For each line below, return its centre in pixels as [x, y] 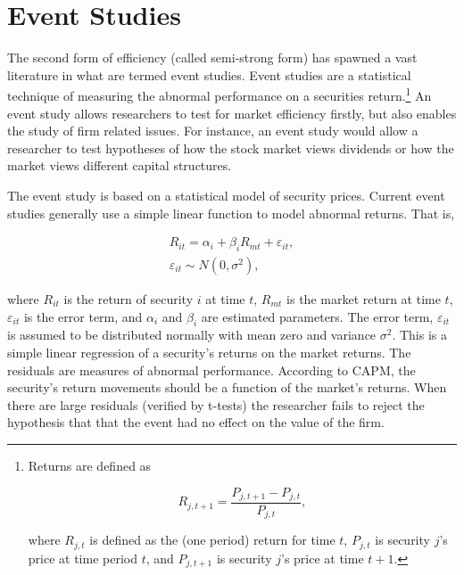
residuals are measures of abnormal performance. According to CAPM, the [211, 370]
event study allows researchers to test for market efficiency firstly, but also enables [232, 113]
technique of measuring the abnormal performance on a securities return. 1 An [220, 94]
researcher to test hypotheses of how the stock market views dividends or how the [231, 148]
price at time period [83, 558]
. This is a [420, 335]
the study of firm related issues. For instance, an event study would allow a [213, 131]
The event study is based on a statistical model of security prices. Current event [226, 195]
